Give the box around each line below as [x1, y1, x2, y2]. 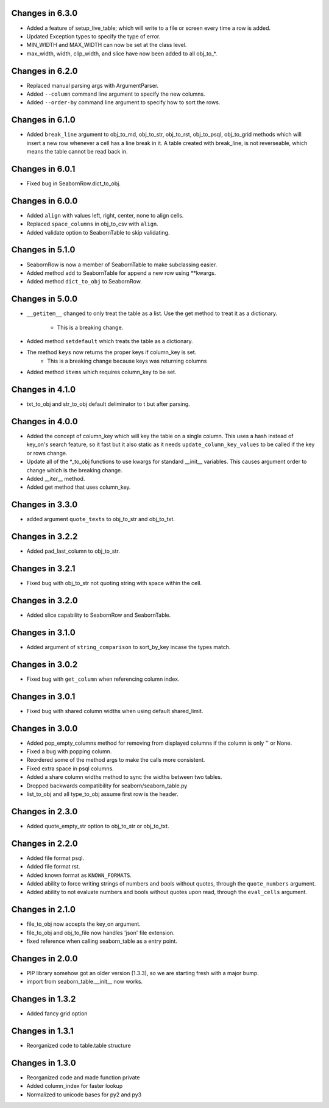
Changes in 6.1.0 [11, 115, 76, 125]
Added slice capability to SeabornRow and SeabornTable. [26, 611, 171, 619]
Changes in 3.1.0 [11, 627, 76, 637]
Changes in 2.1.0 [11, 904, 76, 915]
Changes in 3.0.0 [11, 723, 78, 734]
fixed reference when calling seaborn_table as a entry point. [26, 937, 178, 945]
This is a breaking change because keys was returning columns [47, 357, 207, 364]
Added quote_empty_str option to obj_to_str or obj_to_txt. [26, 822, 170, 829]
